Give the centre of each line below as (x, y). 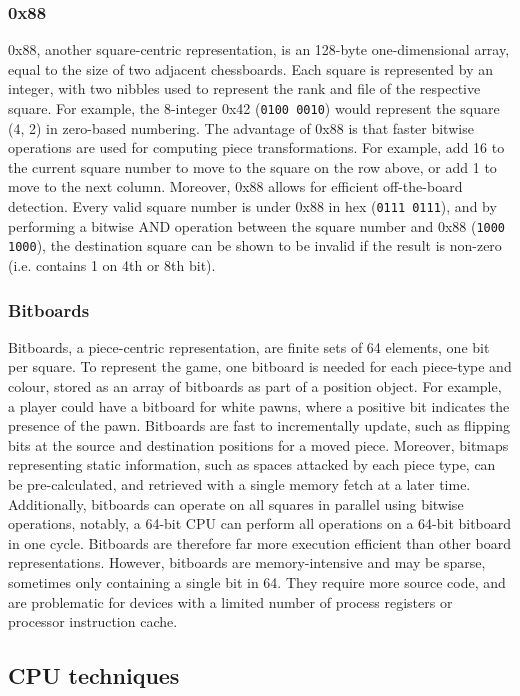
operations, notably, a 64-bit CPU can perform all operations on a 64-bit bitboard (260, 523)
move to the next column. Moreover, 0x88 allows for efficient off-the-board (235, 186)
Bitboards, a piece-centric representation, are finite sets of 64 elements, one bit (249, 346)
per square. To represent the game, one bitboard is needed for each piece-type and (260, 366)
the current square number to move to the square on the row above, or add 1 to (252, 166)
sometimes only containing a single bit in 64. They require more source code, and (257, 581)
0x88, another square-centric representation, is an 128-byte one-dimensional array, (259, 49)
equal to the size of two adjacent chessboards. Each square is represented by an (251, 68)
